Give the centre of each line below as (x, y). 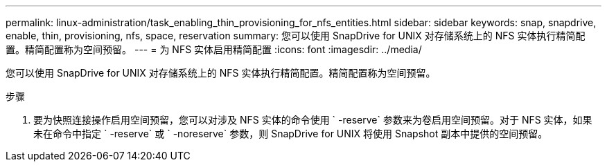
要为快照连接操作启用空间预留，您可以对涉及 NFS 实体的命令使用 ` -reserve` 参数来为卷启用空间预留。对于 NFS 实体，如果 (313, 120)
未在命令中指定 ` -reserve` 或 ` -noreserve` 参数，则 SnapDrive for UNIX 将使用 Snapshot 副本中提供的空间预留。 (291, 134)
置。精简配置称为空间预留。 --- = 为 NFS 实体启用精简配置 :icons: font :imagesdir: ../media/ (214, 49)
